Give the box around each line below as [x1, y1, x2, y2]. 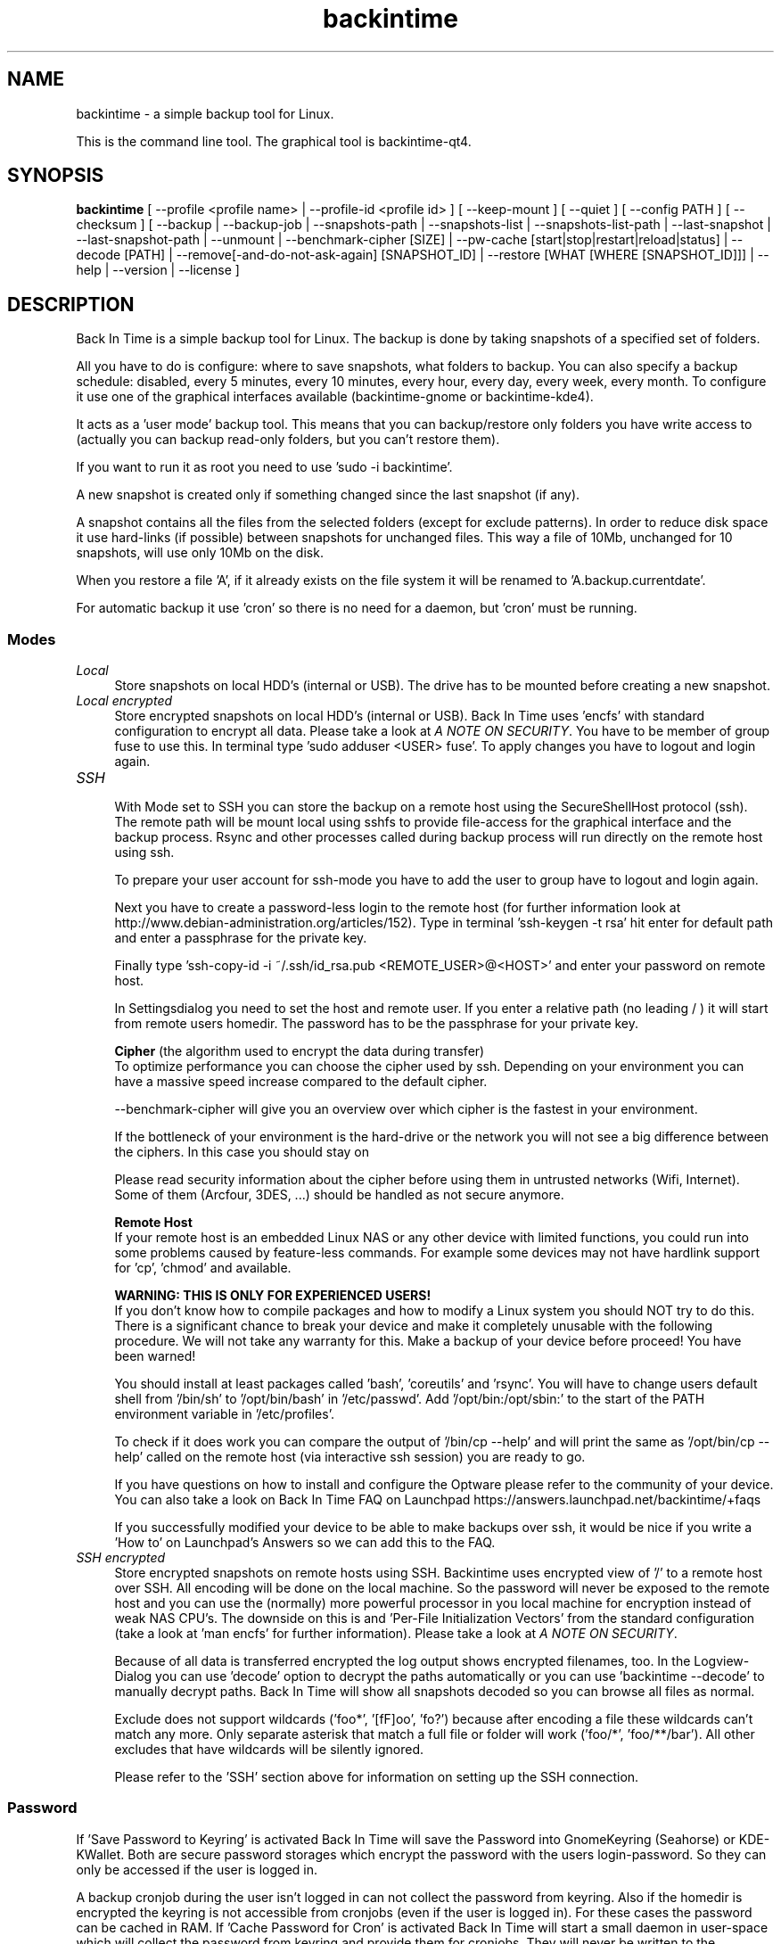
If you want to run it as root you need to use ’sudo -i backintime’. [76, 459, 453, 475]
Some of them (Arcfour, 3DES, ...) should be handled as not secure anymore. [114, 1187, 564, 1203]
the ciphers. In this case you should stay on [114, 1144, 370, 1160]
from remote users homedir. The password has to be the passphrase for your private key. [114, 1016, 639, 1032]
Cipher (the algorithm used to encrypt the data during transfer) [114, 1043, 485, 1059]
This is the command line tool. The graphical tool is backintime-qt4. [76, 133, 472, 149]
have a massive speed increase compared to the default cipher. [114, 1074, 488, 1090]
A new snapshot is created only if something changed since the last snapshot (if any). [76, 487, 580, 503]
